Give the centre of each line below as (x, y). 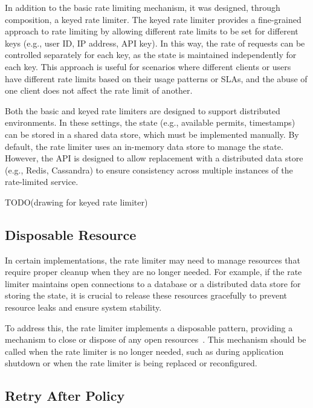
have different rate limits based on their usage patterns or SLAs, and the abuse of (156, 78)
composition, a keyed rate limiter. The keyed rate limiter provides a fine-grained (153, 19)
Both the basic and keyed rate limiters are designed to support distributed (143, 110)
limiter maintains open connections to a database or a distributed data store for (153, 283)
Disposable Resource (71, 234)
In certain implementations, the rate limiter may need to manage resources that (153, 260)
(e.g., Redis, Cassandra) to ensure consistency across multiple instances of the (149, 170)
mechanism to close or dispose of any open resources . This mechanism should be (156, 339)
